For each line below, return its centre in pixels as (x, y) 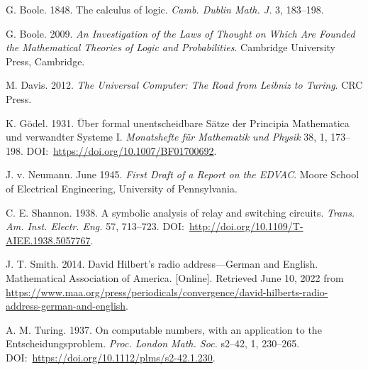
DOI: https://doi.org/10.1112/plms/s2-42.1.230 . (111, 357)
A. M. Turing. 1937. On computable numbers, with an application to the (164, 329)
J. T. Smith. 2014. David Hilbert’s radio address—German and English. (162, 264)
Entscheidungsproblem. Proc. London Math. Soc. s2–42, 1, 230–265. (153, 343)
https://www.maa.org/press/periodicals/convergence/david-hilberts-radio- (167, 292)
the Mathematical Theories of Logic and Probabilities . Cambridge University (171, 47)
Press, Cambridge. (45, 61)
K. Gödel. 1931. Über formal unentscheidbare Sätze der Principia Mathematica (178, 123)
